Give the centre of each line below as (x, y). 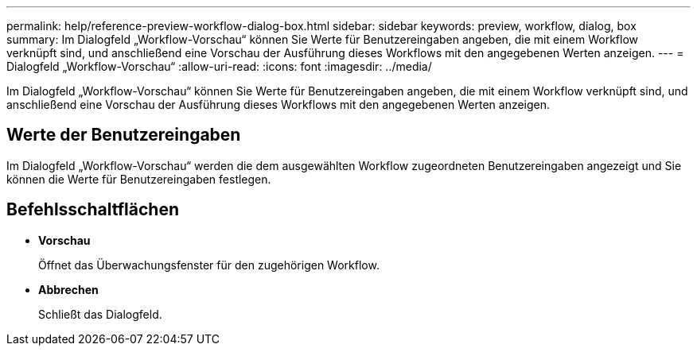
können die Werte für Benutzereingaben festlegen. (139, 179)
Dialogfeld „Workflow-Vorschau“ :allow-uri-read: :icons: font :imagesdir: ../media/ (219, 66)
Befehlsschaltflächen (93, 210)
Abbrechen (68, 289)
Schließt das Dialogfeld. (100, 314)
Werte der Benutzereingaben (124, 135)
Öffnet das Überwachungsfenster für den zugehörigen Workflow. (209, 265)
